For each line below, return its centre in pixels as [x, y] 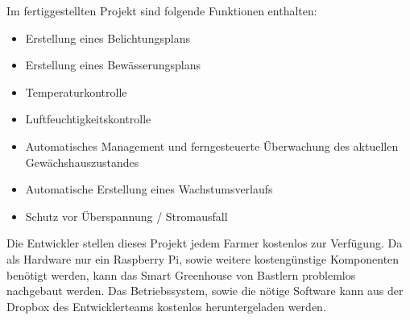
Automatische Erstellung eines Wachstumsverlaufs [149, 189]
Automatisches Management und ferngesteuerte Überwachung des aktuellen [212, 145]
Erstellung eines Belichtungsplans [108, 37]
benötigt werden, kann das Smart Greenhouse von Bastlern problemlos [181, 274]
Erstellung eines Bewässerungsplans [113, 65]
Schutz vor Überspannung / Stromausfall [126, 216]
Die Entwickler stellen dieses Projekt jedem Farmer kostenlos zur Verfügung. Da [205, 243]
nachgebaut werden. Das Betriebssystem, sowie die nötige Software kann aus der [205, 291]
